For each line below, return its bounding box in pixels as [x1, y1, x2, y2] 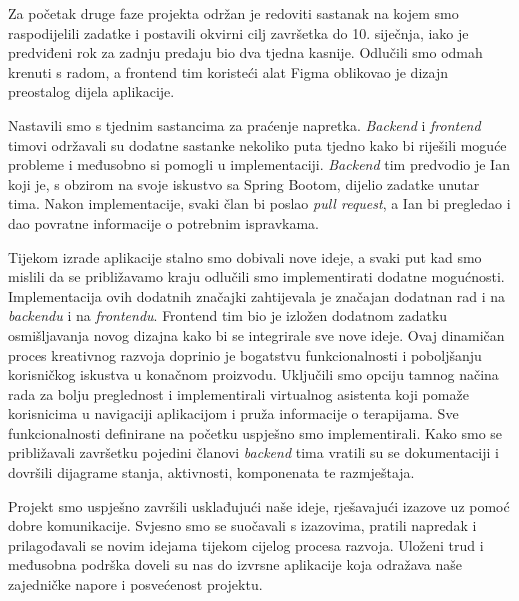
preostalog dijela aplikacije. [8, 81, 175, 102]
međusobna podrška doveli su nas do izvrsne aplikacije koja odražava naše [8, 554, 463, 575]
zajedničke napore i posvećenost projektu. [8, 574, 263, 595]
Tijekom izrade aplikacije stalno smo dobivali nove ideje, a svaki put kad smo [8, 246, 482, 267]
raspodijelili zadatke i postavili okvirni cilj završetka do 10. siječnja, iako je [8, 22, 469, 43]
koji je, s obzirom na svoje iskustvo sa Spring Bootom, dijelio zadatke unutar [8, 173, 480, 194]
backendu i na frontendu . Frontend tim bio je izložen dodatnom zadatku [8, 305, 448, 326]
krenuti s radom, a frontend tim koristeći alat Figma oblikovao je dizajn [8, 61, 448, 82]
